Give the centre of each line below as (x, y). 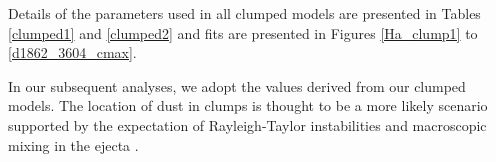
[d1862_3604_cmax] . (72, 52)
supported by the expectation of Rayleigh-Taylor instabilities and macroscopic (247, 124)
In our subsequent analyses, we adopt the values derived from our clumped (237, 85)
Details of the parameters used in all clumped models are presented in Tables (244, 13)
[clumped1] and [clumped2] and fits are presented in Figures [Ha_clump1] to (243, 32)
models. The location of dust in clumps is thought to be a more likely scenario (248, 105)
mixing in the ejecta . (73, 144)
